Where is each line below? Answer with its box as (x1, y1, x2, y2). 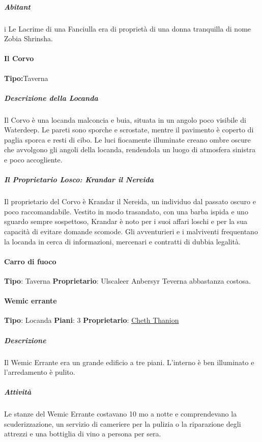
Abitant (4, 1, 31, 12)
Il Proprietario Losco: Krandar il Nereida (4, 174, 154, 185)
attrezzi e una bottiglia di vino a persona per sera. (4, 428, 161, 439)
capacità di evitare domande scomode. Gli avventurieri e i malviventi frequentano (4, 226, 258, 237)
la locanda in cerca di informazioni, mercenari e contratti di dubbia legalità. (4, 236, 241, 246)
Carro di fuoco (4, 256, 56, 266)
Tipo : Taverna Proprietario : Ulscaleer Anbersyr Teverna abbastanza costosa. (4, 275, 251, 286)
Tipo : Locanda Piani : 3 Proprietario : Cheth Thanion (4, 315, 179, 325)
